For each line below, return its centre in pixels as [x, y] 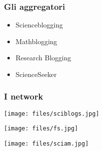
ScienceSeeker [36, 74]
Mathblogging [36, 41]
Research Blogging [43, 58]
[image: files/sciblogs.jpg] [52, 113]
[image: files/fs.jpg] [41, 129]
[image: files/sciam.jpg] [46, 144]
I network [24, 96]
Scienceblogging [39, 25]
